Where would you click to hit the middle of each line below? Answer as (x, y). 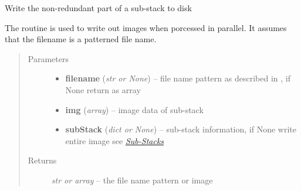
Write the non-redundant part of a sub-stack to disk (98, 8)
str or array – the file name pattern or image (132, 180)
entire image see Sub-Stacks (115, 140)
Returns (42, 160)
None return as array (103, 89)
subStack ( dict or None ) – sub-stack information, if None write (181, 129)
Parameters (48, 58)
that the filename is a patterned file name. (81, 39)
